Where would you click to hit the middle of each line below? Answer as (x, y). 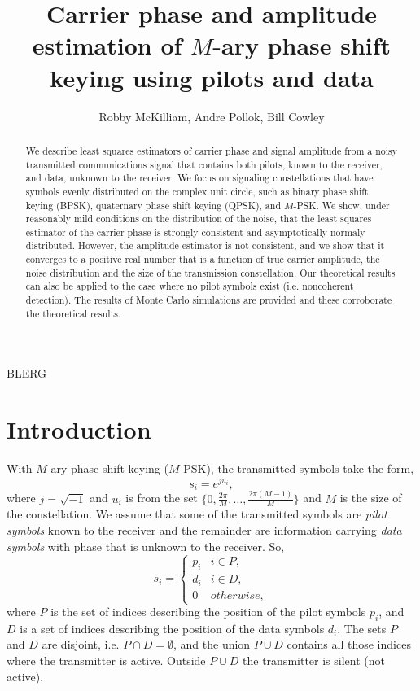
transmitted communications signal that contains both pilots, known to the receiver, (204, 164)
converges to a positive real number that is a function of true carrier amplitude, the (203, 259)
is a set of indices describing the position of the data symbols (172, 628)
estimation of (107, 45)
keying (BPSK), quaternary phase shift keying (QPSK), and (153, 205)
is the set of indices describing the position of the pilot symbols (208, 612)
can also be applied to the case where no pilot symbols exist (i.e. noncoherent (190, 286)
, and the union (212, 644)
